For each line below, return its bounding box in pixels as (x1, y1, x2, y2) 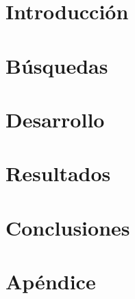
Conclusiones (5, 213, 130, 241)
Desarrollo (5, 105, 105, 133)
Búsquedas (5, 51, 108, 79)
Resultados (5, 159, 111, 187)
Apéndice (5, 267, 96, 296)
